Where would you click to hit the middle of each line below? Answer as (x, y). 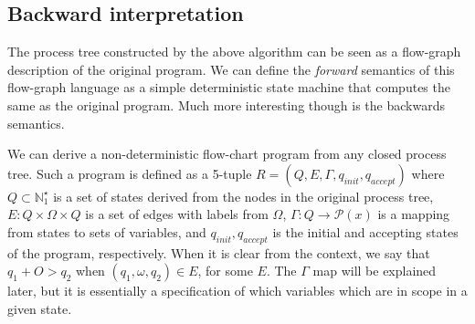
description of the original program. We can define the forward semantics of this (231, 69)
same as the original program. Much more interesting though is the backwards (226, 105)
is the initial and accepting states (365, 231)
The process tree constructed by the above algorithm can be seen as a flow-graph (234, 52)
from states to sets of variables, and (107, 231)
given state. (40, 308)
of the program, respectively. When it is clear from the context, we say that (219, 252)
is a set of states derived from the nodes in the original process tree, (243, 196)
